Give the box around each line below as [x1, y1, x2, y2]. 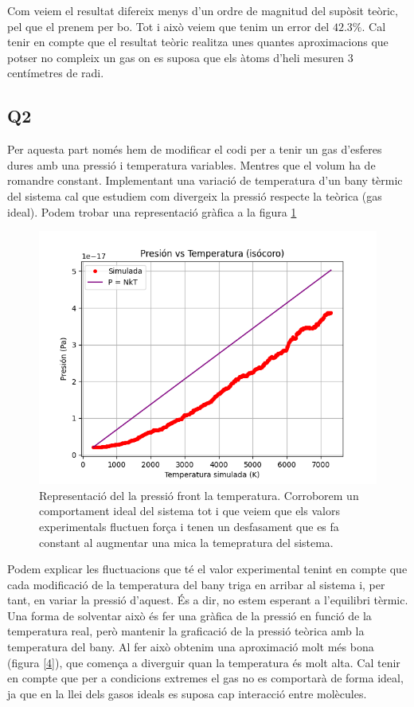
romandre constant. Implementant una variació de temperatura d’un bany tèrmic [7, 172, 403, 189]
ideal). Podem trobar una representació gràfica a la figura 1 [7, 203, 297, 220]
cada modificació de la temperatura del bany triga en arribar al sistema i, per [7, 576, 385, 592]
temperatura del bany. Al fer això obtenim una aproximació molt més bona [7, 639, 374, 655]
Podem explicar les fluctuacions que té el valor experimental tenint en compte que [7, 561, 408, 577]
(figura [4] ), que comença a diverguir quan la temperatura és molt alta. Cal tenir [7, 654, 400, 670]
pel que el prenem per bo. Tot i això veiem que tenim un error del [7, 18, 330, 34]
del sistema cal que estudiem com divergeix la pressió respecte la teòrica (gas [7, 187, 382, 204]
